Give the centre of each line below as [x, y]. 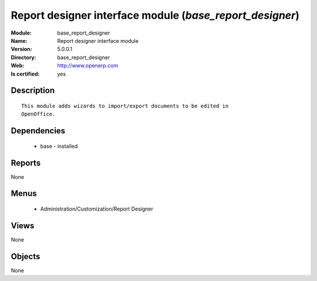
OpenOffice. [38, 114]
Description [33, 91]
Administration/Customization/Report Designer [97, 209]
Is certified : [25, 74]
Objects [26, 256]
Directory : [23, 57]
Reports [26, 163]
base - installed [59, 146]
